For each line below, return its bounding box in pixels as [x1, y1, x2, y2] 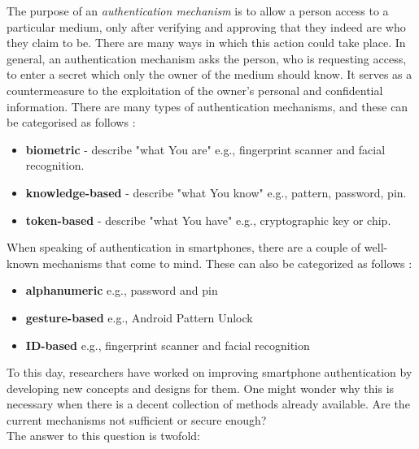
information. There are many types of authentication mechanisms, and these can [7, 97, 408, 114]
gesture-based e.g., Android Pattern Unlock [25, 309, 253, 326]
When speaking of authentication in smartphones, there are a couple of [7, 239, 361, 256]
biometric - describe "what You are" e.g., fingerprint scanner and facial [25, 140, 386, 158]
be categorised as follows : [7, 114, 136, 131]
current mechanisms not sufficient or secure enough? [7, 411, 267, 428]
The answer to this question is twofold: [7, 427, 200, 444]
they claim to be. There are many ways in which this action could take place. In [7, 34, 406, 51]
